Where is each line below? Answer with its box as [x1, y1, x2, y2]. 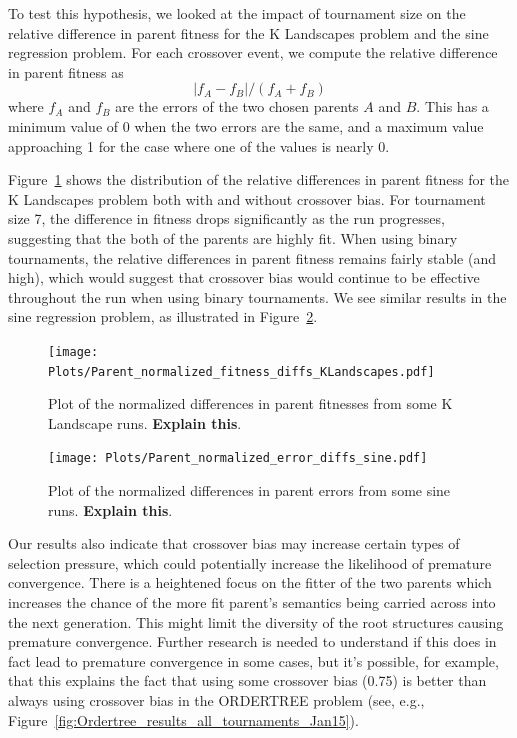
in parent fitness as [8, 61, 124, 82]
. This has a [416, 96, 489, 117]
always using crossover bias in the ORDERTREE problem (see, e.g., [8, 690, 425, 710]
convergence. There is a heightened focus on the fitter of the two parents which [8, 572, 492, 593]
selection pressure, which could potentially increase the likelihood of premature [8, 552, 492, 573]
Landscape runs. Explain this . [48, 412, 242, 433]
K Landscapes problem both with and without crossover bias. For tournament [8, 188, 486, 209]
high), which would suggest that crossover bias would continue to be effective [8, 267, 480, 288]
